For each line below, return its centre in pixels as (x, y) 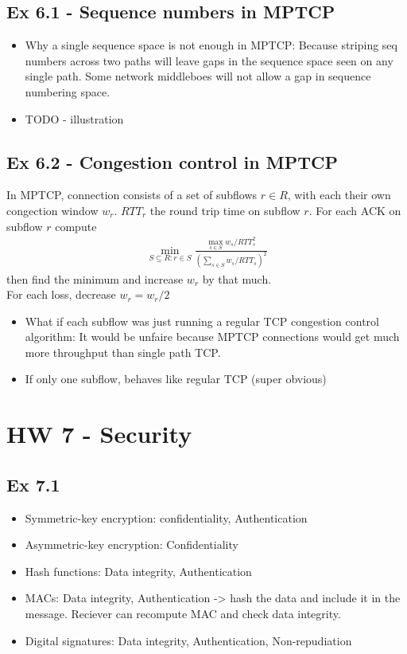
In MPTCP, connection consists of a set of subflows (132, 195)
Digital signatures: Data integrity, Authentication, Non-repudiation (188, 640)
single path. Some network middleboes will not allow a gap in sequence (198, 76)
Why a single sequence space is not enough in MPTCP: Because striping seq (211, 45)
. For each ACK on (355, 210)
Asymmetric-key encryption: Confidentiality (132, 544)
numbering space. (68, 91)
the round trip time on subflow (225, 210)
